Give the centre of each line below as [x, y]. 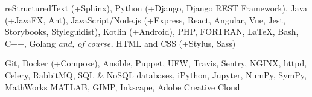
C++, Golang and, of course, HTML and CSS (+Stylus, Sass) [120, 43]
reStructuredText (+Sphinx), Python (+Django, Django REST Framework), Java [156, 8]
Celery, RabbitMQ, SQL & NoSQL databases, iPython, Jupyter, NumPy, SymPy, [156, 75]
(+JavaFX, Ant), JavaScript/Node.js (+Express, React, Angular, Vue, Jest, [145, 19]
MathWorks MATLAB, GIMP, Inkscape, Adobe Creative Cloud [123, 87]
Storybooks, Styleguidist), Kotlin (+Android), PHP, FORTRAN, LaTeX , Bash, [152, 31]
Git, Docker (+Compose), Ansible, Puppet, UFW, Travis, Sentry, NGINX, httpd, [156, 63]
